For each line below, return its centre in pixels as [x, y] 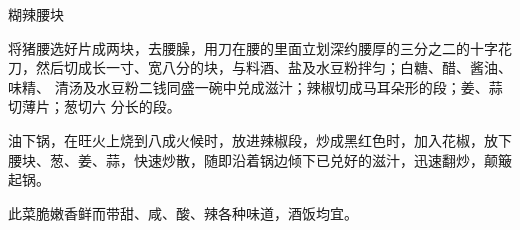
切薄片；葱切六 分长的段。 [94, 106]
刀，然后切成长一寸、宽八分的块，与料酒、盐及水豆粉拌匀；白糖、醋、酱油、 [260, 67]
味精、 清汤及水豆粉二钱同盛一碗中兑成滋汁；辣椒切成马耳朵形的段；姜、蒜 [255, 86]
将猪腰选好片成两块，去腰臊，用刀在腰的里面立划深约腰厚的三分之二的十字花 [260, 47]
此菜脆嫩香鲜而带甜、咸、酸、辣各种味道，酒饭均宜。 [183, 212]
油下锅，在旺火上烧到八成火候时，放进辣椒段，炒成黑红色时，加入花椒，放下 [260, 139]
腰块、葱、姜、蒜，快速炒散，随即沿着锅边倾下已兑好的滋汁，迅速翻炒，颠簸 [260, 159]
